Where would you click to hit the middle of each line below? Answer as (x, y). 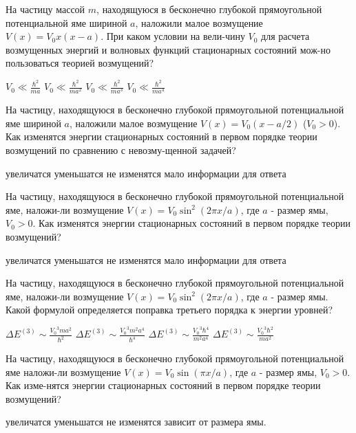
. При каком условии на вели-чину (173, 36)
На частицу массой (45, 9)
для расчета (285, 36)
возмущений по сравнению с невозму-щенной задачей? (121, 149)
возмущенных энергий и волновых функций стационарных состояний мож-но (168, 49)
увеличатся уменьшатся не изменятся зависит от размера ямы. (136, 422)
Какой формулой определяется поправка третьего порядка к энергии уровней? (169, 310)
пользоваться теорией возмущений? (80, 63)
